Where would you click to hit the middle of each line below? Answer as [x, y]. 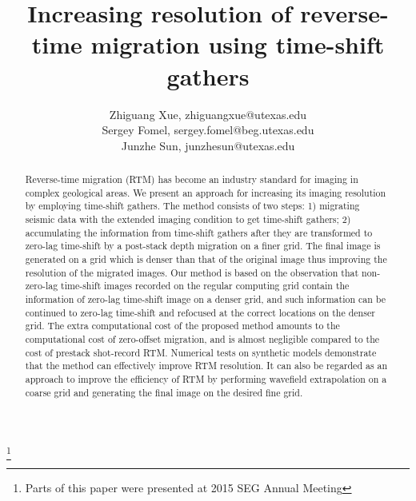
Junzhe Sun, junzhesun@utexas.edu [208, 145]
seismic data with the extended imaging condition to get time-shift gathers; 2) [188, 219]
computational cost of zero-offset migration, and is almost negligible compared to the [202, 338]
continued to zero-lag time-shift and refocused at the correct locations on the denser [200, 312]
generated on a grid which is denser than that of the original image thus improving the [206, 259]
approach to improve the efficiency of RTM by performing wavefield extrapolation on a [206, 378]
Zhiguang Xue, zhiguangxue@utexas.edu [208, 114]
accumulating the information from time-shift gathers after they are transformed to [199, 232]
